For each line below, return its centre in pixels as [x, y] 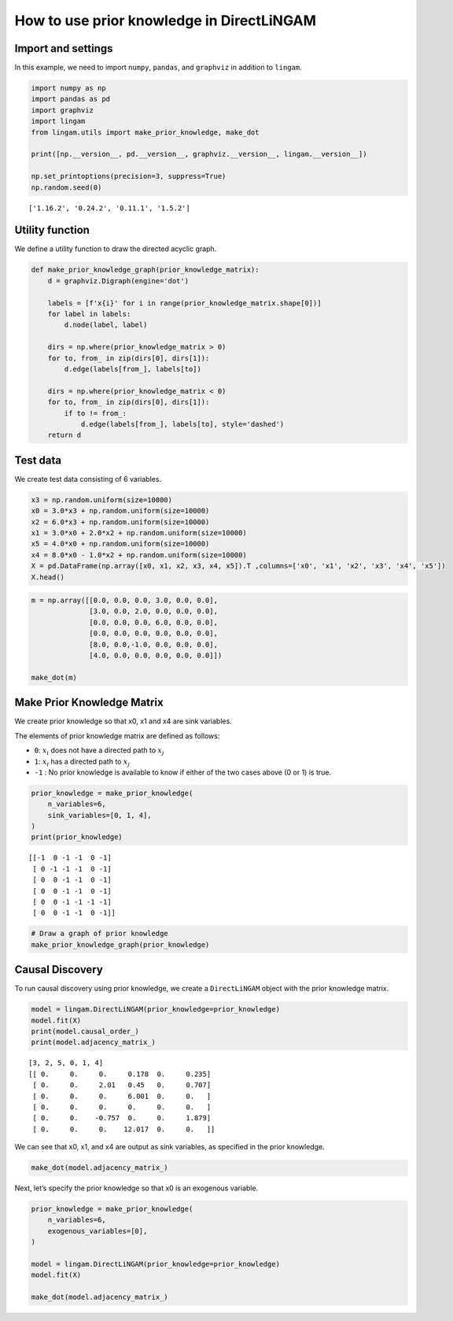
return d [64, 435]
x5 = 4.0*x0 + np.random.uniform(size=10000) [120, 544]
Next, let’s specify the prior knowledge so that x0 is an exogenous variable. [136, 1188]
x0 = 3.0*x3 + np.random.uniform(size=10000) [120, 511]
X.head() [48, 577]
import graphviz [63, 110]
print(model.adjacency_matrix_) [94, 1042]
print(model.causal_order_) [85, 1032]
